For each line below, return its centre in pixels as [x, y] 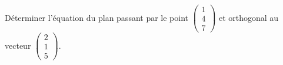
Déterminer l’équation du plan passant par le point [97, 17]
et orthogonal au [249, 17]
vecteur [18, 45]
